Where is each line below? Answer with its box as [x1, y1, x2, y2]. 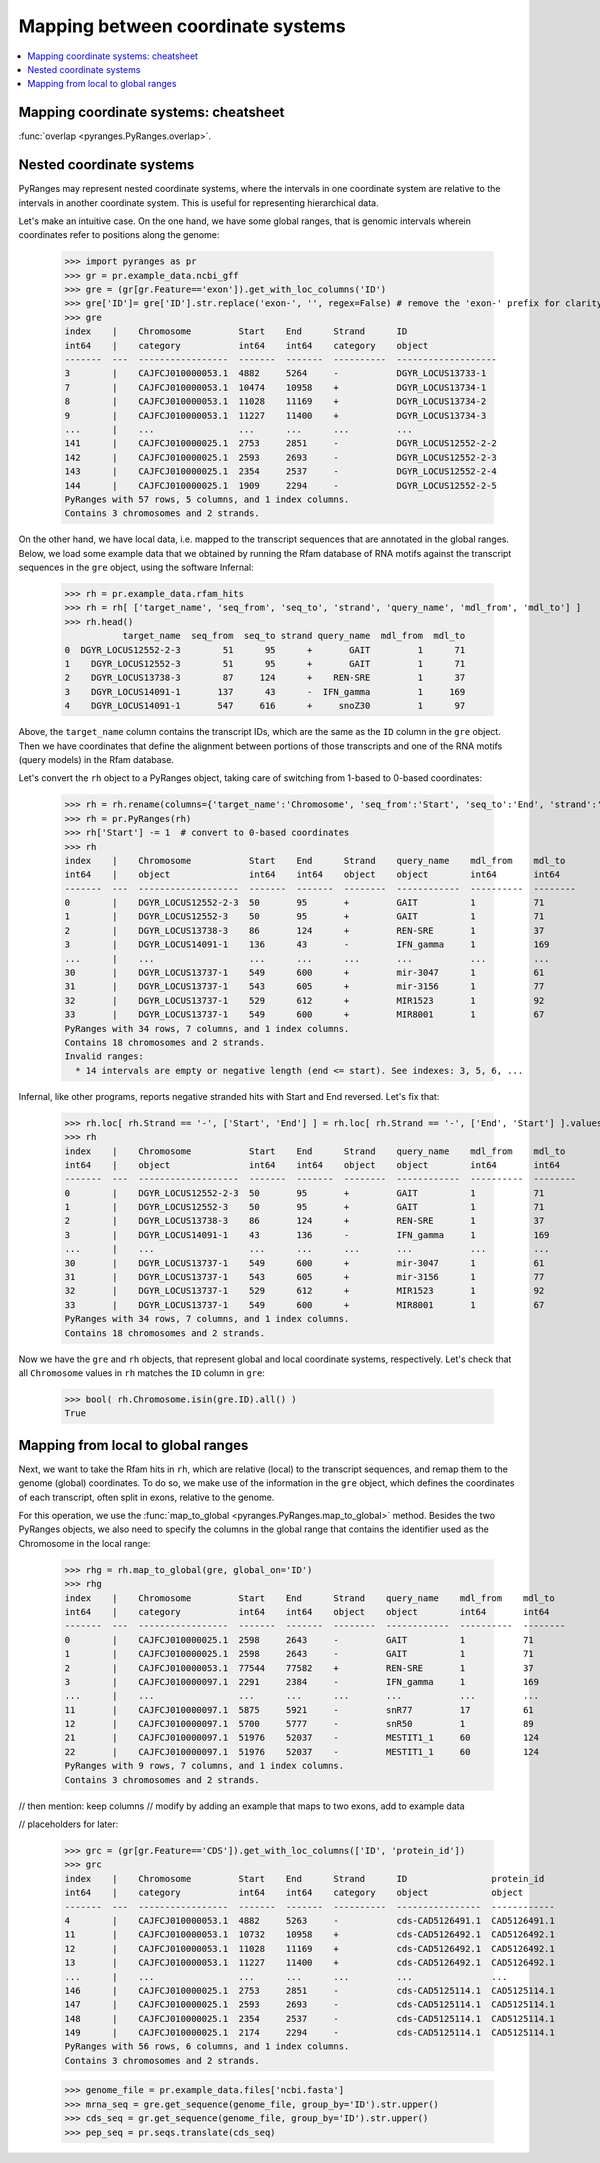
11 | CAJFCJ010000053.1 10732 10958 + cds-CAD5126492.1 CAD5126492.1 [64, 1929, 555, 1940]
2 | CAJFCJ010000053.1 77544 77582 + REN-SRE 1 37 [64, 1662, 534, 1674]
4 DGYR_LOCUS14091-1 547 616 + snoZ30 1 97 [64, 700, 466, 712]
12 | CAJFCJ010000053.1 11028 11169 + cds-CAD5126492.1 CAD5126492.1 [64, 1943, 555, 1954]
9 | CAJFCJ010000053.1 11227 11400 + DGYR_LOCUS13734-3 [64, 410, 487, 421]
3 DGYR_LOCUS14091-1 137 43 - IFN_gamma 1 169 [64, 686, 466, 697]
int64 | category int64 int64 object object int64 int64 [64, 1606, 550, 1617]
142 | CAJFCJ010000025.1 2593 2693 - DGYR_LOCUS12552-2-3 [64, 451, 497, 463]
